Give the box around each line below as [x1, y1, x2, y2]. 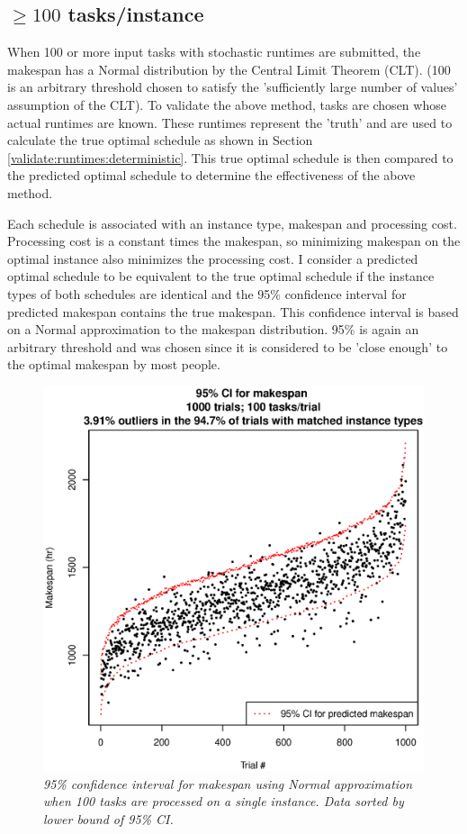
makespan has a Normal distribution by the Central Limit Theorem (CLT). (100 [7, 59, 451, 78]
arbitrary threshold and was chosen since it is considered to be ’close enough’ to [7, 337, 448, 356]
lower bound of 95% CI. [43, 810, 174, 828]
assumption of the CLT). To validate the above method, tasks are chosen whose [7, 95, 446, 113]
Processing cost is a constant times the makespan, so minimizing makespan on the [7, 231, 461, 250]
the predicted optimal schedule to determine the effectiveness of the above [7, 166, 416, 185]
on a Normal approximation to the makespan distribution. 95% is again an [7, 320, 419, 339]
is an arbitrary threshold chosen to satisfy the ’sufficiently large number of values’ [7, 77, 458, 96]
